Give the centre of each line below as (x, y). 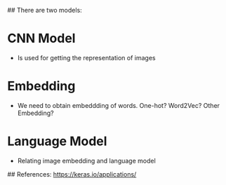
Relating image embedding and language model (86, 160)
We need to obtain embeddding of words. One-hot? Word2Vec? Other (118, 105)
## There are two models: (45, 10)
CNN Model (41, 39)
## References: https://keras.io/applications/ (72, 174)
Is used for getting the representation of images (86, 57)
